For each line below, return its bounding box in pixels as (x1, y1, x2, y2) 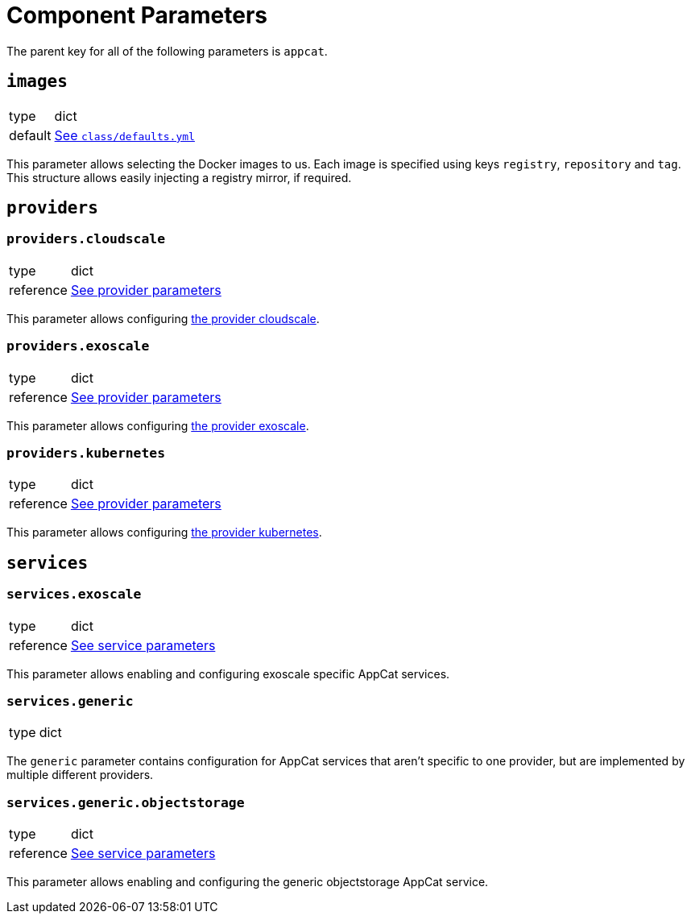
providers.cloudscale (6, 231, 165, 247)
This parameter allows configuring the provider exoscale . (6, 418, 309, 433)
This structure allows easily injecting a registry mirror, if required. (6, 170, 352, 184)
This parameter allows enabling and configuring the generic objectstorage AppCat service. (6, 875, 489, 889)
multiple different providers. (6, 768, 154, 782)
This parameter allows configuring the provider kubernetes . (6, 525, 322, 540)
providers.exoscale (6, 338, 150, 354)
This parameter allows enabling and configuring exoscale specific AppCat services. (6, 666, 450, 681)
